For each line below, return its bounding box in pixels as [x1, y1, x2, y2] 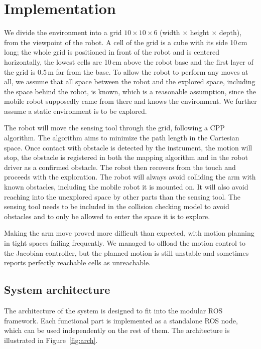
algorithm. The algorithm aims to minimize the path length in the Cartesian [4, 132, 239, 143]
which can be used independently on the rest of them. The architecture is [4, 325, 230, 335]
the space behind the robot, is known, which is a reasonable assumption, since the [4, 86, 256, 96]
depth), [219, 27, 242, 38]
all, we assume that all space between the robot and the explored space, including [4, 76, 255, 87]
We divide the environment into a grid [4, 27, 122, 38]
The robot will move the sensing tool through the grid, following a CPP [4, 122, 225, 133]
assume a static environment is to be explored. [4, 105, 147, 116]
